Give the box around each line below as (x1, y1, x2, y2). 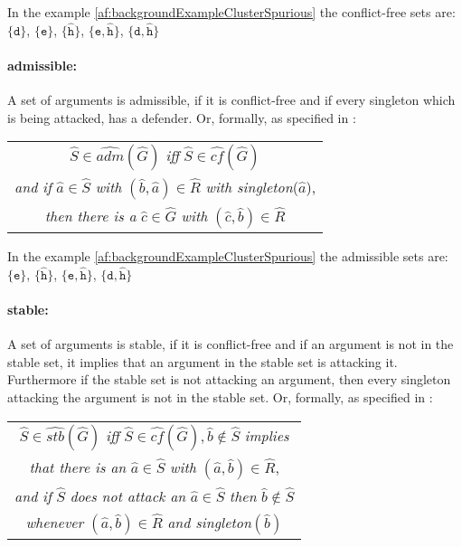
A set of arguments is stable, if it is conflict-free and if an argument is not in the (7, 335, 454, 354)
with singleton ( (205, 176, 298, 198)
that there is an (29, 456, 127, 477)
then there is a (44, 205, 137, 227)
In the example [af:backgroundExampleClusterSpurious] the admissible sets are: (7, 247, 448, 266)
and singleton (167, 511, 252, 533)
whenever (25, 511, 84, 533)
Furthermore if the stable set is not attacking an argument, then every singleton (7, 370, 451, 389)
